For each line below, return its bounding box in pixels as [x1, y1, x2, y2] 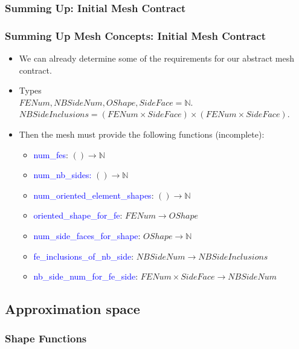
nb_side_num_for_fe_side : [33, 270, 138, 283]
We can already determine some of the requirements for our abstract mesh [19, 52, 294, 65]
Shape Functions [5, 331, 87, 346]
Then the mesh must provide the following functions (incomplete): [19, 128, 265, 141]
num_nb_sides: [33, 168, 92, 181]
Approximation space [5, 299, 140, 318]
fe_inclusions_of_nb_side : [33, 249, 134, 262]
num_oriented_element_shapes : [33, 188, 154, 201]
